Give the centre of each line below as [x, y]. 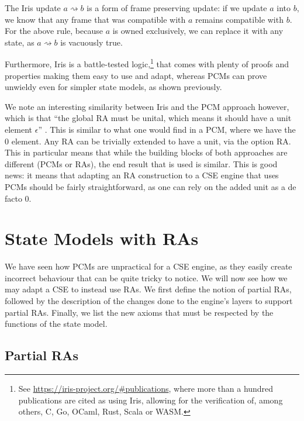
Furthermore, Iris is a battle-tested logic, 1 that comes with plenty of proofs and [147, 63]
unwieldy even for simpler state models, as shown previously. [113, 87]
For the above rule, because [54, 31]
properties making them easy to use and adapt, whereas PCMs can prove [136, 75]
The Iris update [33, 8]
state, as [20, 42]
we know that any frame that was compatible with [95, 19]
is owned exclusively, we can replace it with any [198, 31]
